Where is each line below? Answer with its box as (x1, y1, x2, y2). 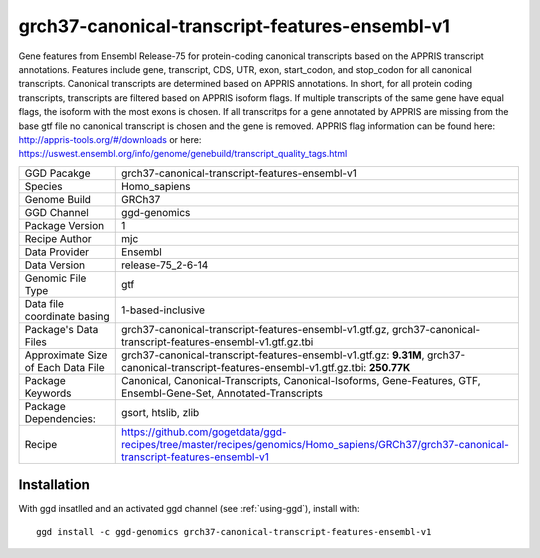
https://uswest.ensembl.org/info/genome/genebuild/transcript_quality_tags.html (18, 148, 348, 160)
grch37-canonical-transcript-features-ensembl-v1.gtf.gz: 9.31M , (121, 348, 425, 362)
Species (24, 179, 63, 193)
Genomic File (24, 271, 87, 285)
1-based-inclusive (121, 303, 205, 317)
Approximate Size (24, 348, 108, 362)
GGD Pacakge (24, 166, 91, 180)
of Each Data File (24, 360, 105, 374)
